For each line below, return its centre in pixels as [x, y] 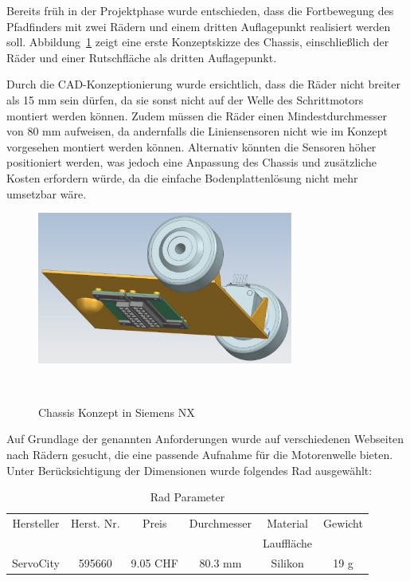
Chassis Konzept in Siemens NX [117, 412]
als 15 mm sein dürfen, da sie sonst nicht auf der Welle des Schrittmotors [185, 99]
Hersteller [36, 523]
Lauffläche [288, 542]
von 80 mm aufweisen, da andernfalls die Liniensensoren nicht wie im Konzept [197, 131]
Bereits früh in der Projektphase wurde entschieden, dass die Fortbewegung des [200, 10]
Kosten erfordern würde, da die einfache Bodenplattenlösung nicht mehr [182, 177]
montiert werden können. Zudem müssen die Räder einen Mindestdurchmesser [197, 115]
